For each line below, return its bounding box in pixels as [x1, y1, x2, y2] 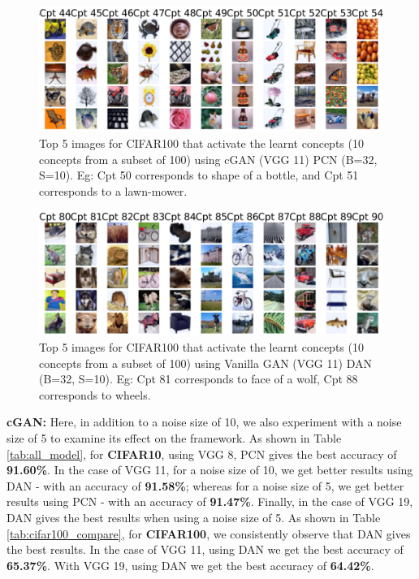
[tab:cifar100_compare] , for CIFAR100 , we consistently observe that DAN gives [6, 525, 411, 542]
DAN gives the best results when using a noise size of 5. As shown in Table [6, 508, 381, 525]
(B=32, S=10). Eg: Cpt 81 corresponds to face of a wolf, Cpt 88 [39, 370, 358, 387]
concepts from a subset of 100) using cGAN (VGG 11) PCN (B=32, [39, 150, 378, 167]
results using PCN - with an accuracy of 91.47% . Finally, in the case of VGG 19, [6, 493, 413, 510]
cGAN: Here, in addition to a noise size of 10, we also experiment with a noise [6, 413, 402, 430]
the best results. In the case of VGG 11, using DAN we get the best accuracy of [6, 541, 404, 558]
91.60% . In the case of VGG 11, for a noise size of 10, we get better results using [6, 461, 413, 478]
